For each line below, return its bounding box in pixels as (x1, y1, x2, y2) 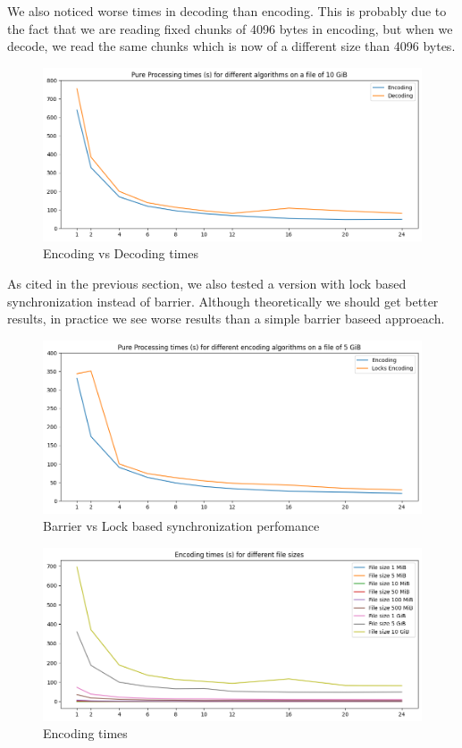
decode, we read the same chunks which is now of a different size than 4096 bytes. (7, 37, 456, 55)
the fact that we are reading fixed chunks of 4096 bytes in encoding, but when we (7, 19, 453, 38)
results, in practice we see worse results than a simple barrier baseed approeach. (7, 309, 445, 328)
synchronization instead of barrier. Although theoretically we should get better (7, 291, 439, 310)
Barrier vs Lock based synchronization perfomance (43, 517, 320, 535)
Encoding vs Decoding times (43, 244, 198, 263)
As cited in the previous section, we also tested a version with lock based (7, 273, 407, 292)
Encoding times (43, 724, 128, 743)
